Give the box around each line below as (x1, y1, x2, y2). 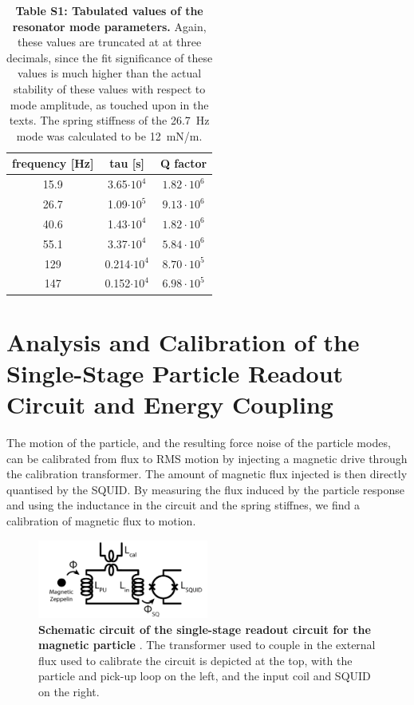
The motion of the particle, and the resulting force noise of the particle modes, (6, 434, 391, 450)
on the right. (38, 683, 100, 700)
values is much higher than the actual (18, 65, 202, 81)
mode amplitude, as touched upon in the (10, 96, 209, 113)
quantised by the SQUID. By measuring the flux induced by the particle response (6, 481, 404, 497)
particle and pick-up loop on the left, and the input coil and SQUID (38, 667, 371, 684)
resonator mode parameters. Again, (12, 18, 207, 34)
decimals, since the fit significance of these (6, 49, 213, 65)
